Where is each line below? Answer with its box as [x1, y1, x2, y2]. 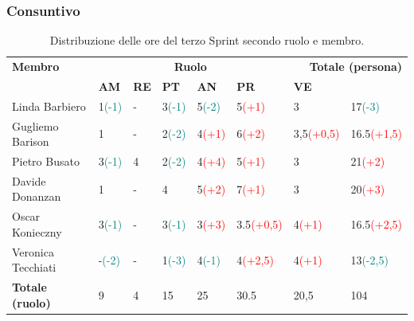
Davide [12, 172, 46, 189]
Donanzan [12, 188, 61, 205]
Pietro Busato [12, 153, 80, 170]
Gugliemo [12, 117, 59, 134]
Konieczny [12, 223, 62, 240]
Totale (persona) [309, 58, 402, 75]
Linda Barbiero [12, 97, 86, 114]
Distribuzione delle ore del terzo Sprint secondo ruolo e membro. [49, 32, 365, 49]
